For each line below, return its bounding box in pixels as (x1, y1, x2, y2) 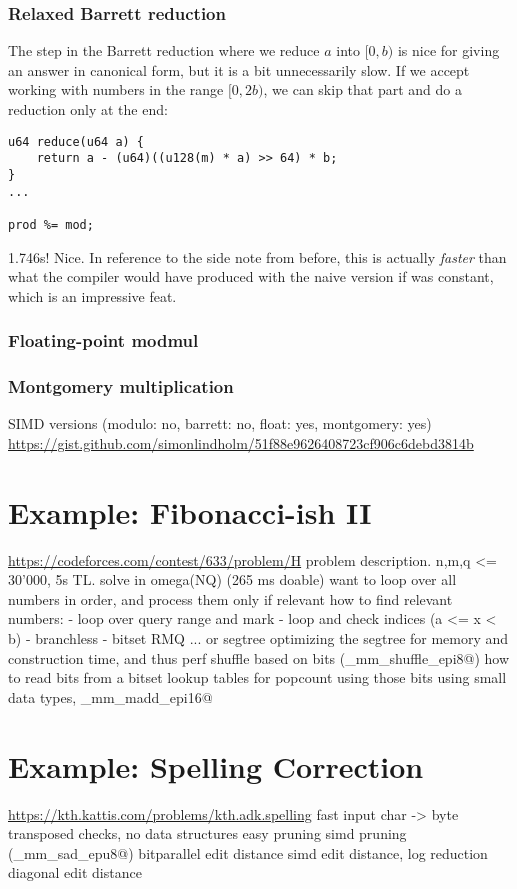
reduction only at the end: (8, 99, 168, 119)
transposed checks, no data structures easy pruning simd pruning (8, 823, 407, 844)
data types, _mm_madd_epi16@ (8, 686, 213, 707)
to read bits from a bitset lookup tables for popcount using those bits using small (8, 667, 507, 688)
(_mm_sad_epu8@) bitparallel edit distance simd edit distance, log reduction (8, 842, 488, 863)
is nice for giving (397, 40, 500, 61)
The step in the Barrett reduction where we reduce (8, 40, 320, 61)
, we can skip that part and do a (263, 79, 462, 100)
